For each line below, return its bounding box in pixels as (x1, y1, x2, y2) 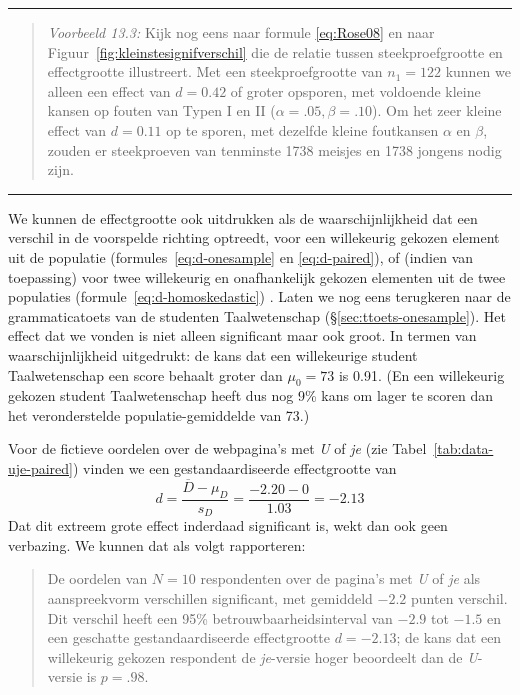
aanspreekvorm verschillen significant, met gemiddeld (47, 587, 373, 608)
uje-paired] (8, 458, 74, 479)
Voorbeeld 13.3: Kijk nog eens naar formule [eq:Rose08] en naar (47, 22, 435, 42)
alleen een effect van (47, 80, 171, 101)
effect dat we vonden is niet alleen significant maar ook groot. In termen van (8, 325, 477, 346)
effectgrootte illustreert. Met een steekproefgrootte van (47, 61, 383, 82)
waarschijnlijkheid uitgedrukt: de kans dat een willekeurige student (8, 344, 418, 365)
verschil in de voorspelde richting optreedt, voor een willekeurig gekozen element (8, 227, 500, 248)
